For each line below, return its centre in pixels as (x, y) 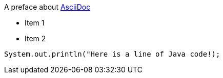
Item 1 (35, 23)
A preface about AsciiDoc (47, 7)
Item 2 (35, 38)
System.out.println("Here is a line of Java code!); (112, 54)
